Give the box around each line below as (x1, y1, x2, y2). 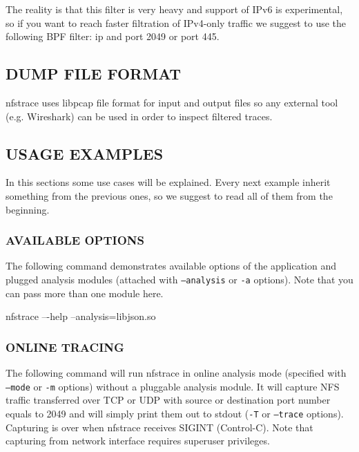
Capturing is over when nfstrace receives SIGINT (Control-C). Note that (6, 420, 313, 434)
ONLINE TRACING (6, 338, 124, 355)
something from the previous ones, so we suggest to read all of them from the (6, 188, 333, 203)
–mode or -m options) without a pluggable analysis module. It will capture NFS (6, 379, 340, 393)
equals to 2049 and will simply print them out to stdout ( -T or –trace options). (6, 406, 344, 420)
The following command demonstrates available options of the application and (6, 258, 337, 273)
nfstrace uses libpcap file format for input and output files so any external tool (6, 95, 338, 109)
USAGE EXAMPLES (6, 142, 164, 164)
